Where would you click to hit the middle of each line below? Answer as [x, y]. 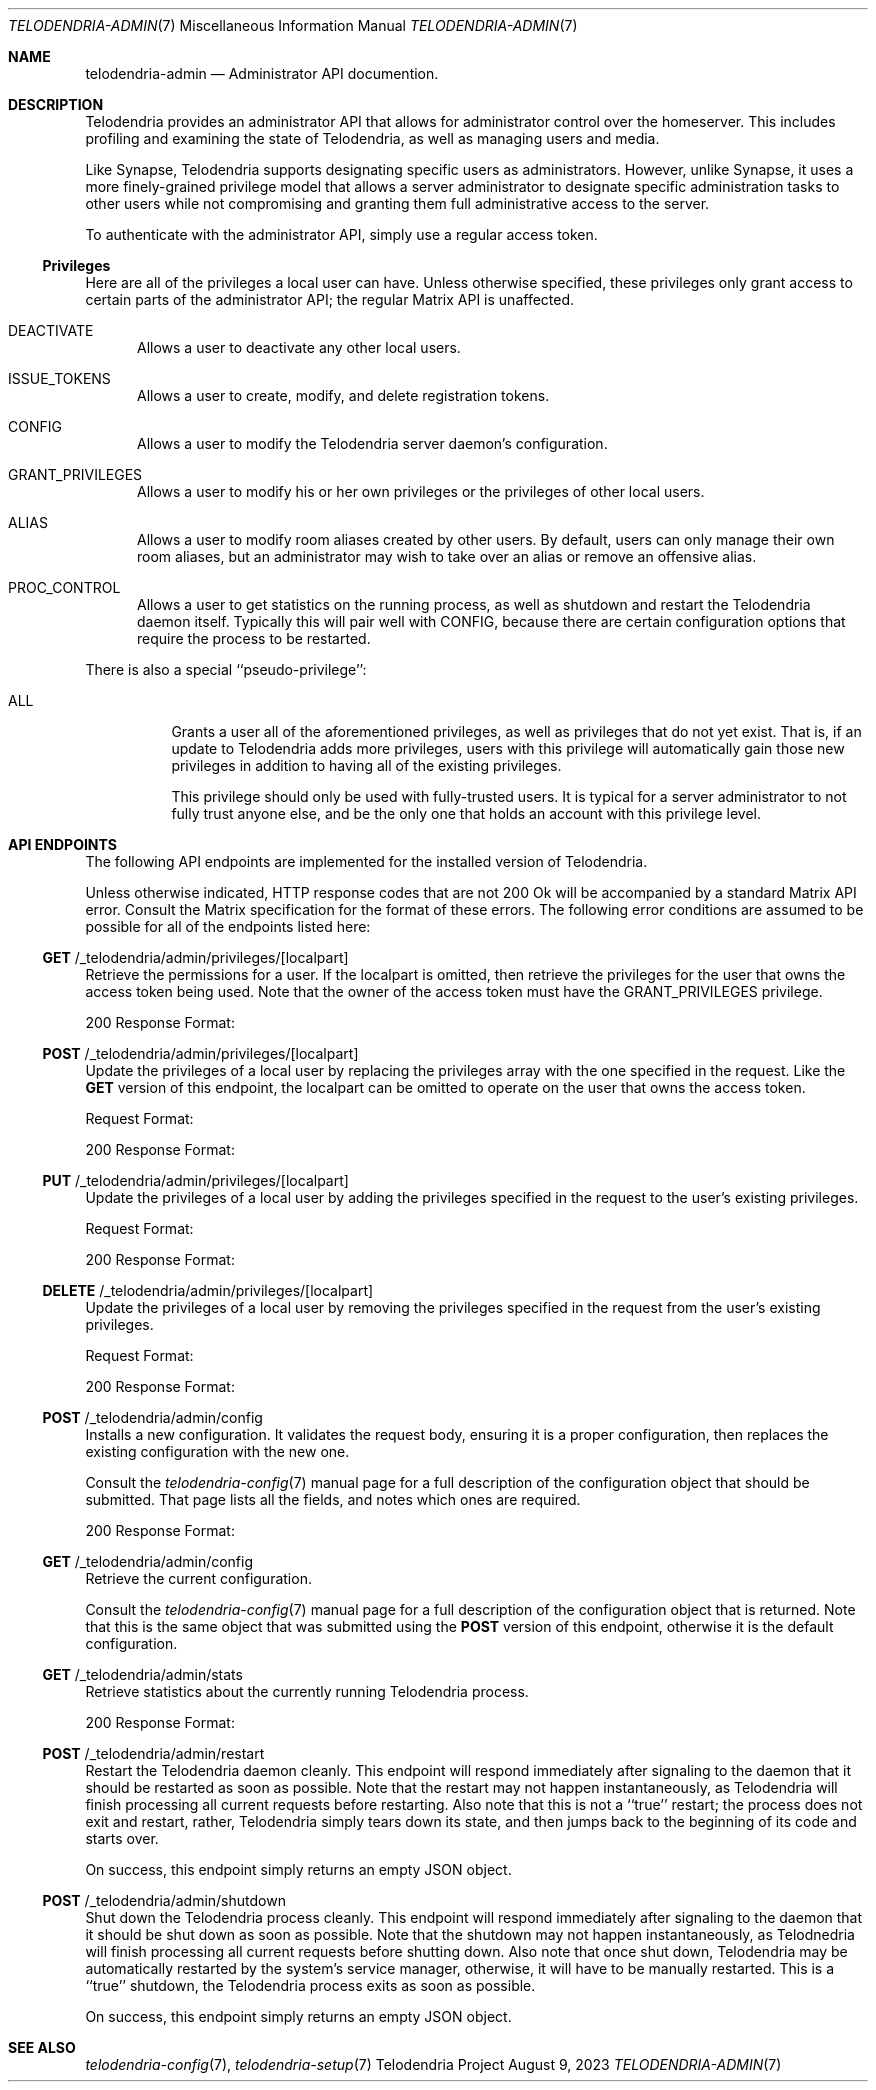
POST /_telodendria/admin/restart [153, 1753]
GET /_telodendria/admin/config [148, 1561]
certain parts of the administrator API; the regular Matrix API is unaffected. [330, 299]
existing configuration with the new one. [217, 1451]
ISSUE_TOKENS [59, 378]
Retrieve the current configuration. [198, 1578]
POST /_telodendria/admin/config [152, 1417]
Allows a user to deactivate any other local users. [299, 347]
